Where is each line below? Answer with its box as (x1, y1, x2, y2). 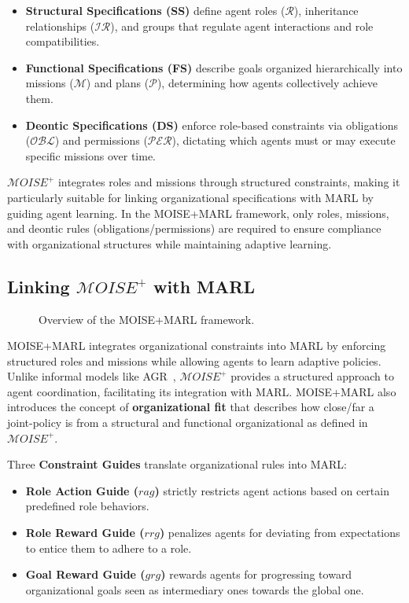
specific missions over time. (25, 147, 156, 164)
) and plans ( (86, 75, 149, 91)
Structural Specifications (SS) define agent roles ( (25, 2, 286, 18)
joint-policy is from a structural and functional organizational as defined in (7, 414, 368, 431)
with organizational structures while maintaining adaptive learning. (7, 235, 332, 252)
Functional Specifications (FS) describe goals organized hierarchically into (25, 59, 403, 75)
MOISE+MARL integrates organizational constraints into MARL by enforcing (7, 337, 386, 354)
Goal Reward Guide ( (25, 566, 146, 583)
